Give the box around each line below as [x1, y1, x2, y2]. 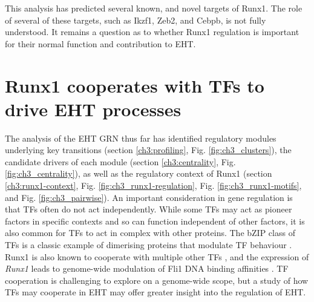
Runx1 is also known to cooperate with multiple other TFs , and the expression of [5, 250, 309, 263]
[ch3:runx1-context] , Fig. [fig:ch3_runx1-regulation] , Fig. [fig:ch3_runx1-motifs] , [5, 179, 302, 192]
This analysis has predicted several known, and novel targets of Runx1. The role [5, 2, 303, 14]
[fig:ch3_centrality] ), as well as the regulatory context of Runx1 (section [5, 167, 272, 180]
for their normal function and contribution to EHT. [5, 37, 196, 50]
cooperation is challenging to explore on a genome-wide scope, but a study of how [5, 274, 309, 286]
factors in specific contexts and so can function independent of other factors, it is [5, 214, 305, 227]
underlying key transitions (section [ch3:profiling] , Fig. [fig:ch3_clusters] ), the [5, 143, 292, 156]
